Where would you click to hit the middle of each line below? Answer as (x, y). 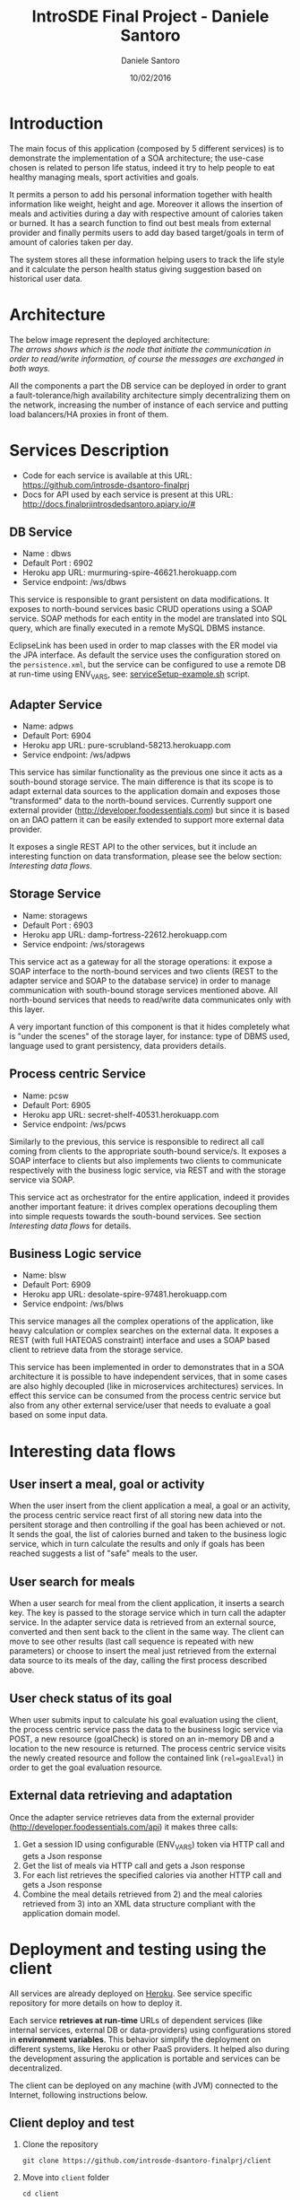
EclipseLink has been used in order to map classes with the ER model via (144, 646)
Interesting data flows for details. (70, 1226)
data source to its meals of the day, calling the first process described (138, 1661)
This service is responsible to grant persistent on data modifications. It (139, 599)
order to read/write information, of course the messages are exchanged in (147, 358)
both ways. (30, 368)
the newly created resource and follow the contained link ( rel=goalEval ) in (146, 1758)
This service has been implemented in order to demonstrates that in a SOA (147, 1367)
